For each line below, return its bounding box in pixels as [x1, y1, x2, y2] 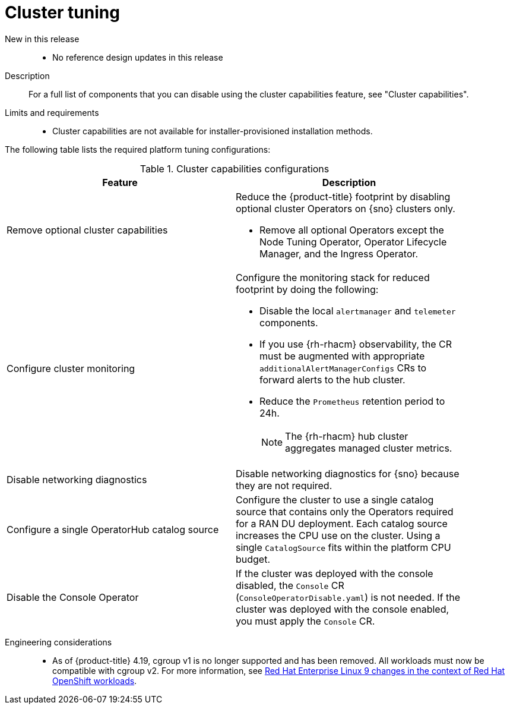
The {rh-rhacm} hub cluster [285, 430, 408, 442]
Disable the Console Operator [7, 591, 139, 603]
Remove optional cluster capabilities [7, 223, 168, 236]
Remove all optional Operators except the [259, 223, 444, 236]
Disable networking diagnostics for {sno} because [236, 467, 460, 480]
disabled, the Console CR [236, 579, 344, 591]
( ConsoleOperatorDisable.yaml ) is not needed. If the [236, 591, 460, 603]
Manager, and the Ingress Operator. [259, 247, 419, 260]
